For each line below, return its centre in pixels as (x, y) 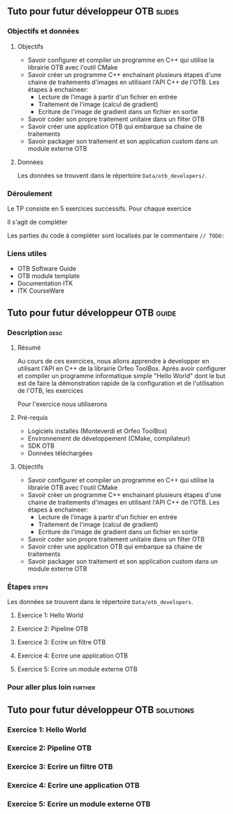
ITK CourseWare (41, 291)
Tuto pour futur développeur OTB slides (93, 11)
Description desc (35, 332)
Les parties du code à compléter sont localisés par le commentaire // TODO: (116, 235)
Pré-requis (33, 417)
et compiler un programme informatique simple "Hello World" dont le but (121, 375)
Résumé (29, 348)
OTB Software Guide (47, 269)
